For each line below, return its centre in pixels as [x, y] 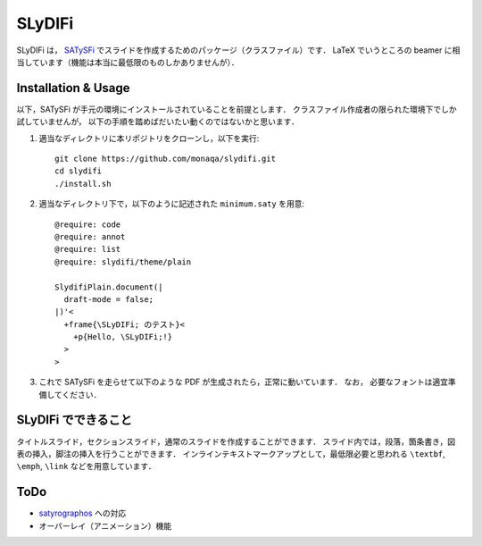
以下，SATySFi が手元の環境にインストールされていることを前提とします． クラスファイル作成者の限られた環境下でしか [237, 109]
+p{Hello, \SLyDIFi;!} [123, 337]
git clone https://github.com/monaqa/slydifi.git [166, 159]
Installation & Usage [73, 88]
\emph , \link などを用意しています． [86, 466]
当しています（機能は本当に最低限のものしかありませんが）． [128, 62]
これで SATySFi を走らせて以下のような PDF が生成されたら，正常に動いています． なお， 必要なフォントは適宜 [243, 382]
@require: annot [90, 236]
